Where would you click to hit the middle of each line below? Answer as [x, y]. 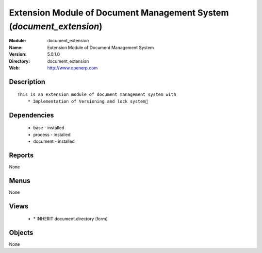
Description [27, 82]
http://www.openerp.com [73, 67]
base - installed [49, 128]
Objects [21, 232]
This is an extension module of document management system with [97, 94]
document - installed [54, 141]
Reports [21, 155]
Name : [16, 47]
